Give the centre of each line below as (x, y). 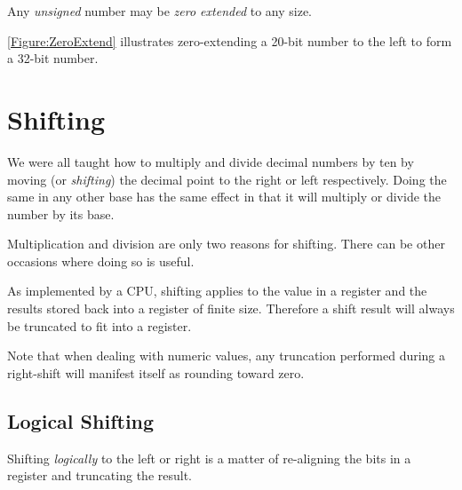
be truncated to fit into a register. (100, 325)
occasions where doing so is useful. (101, 261)
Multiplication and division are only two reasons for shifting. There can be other (226, 244)
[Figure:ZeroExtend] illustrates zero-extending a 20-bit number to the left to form (230, 40)
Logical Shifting (81, 420)
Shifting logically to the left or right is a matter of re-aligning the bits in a (209, 458)
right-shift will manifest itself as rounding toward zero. (156, 372)
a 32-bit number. (53, 58)
